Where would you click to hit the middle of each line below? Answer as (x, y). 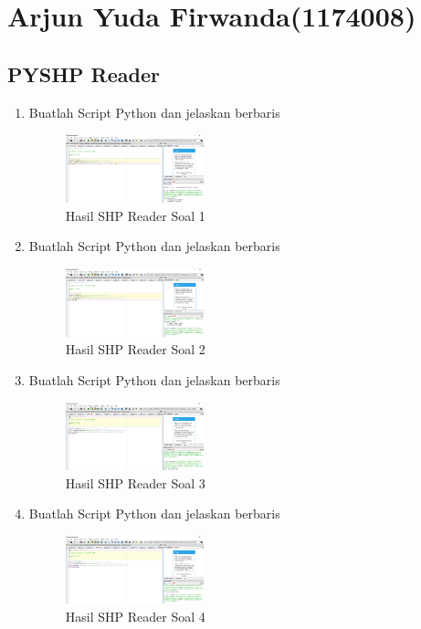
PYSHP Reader (84, 73)
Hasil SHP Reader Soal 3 (135, 482)
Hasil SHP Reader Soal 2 (135, 349)
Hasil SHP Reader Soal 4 (135, 616)
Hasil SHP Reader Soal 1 (135, 215)
